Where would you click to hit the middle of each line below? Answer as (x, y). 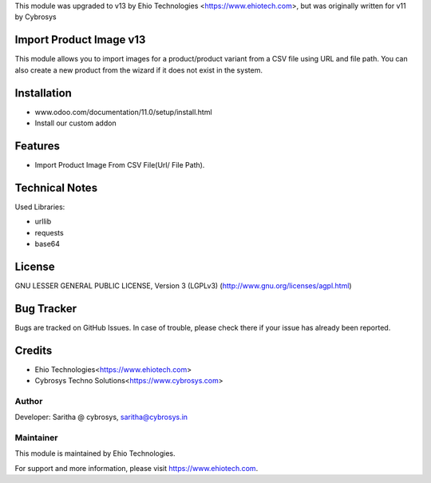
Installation (43, 93)
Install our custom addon (75, 123)
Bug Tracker (46, 309)
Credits (34, 350)
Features (37, 146)
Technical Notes (56, 188)
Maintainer (36, 437)
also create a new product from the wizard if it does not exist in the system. (139, 70)
